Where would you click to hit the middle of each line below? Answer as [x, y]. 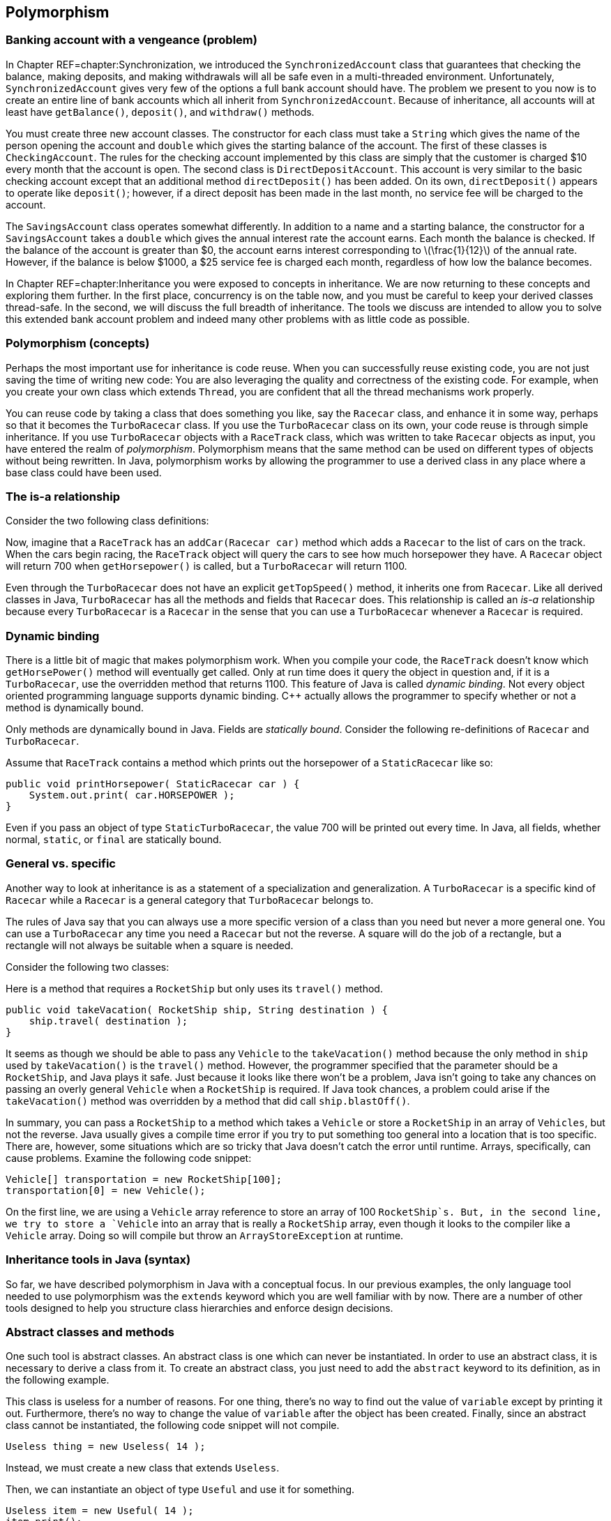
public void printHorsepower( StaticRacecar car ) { [153, 784]
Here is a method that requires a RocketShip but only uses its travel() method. [194, 988]
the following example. [58, 1380]
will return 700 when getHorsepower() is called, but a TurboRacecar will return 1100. [206, 566]
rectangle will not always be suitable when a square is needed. [150, 945]
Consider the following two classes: [88, 967]
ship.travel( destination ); [108, 1021]
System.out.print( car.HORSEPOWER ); [132, 795]
